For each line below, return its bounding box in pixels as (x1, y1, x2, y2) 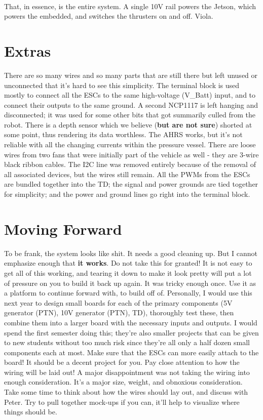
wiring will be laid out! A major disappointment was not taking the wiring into (4, 366, 250, 377)
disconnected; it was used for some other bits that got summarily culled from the (4, 109, 256, 120)
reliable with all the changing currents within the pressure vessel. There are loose (4, 139, 256, 150)
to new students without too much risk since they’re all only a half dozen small (4, 337, 250, 348)
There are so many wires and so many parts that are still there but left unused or (4, 69, 258, 80)
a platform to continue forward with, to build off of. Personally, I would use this (4, 287, 252, 298)
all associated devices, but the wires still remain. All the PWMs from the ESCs (4, 169, 250, 179)
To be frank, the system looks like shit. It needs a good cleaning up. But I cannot (4, 247, 257, 258)
